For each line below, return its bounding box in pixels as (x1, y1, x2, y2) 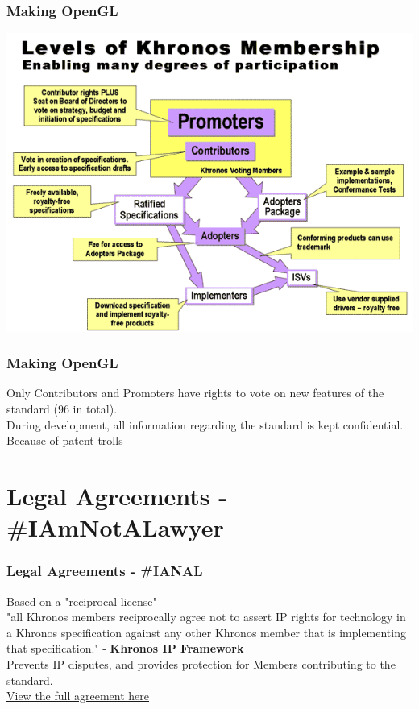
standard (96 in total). (6, 400, 118, 417)
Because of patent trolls (6, 432, 123, 449)
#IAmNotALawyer (6, 511, 224, 544)
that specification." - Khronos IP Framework (6, 640, 244, 657)
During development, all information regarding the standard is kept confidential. (6, 416, 404, 433)
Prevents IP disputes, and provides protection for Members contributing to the (6, 656, 396, 672)
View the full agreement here (6, 687, 150, 704)
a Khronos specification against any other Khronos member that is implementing (6, 624, 406, 641)
